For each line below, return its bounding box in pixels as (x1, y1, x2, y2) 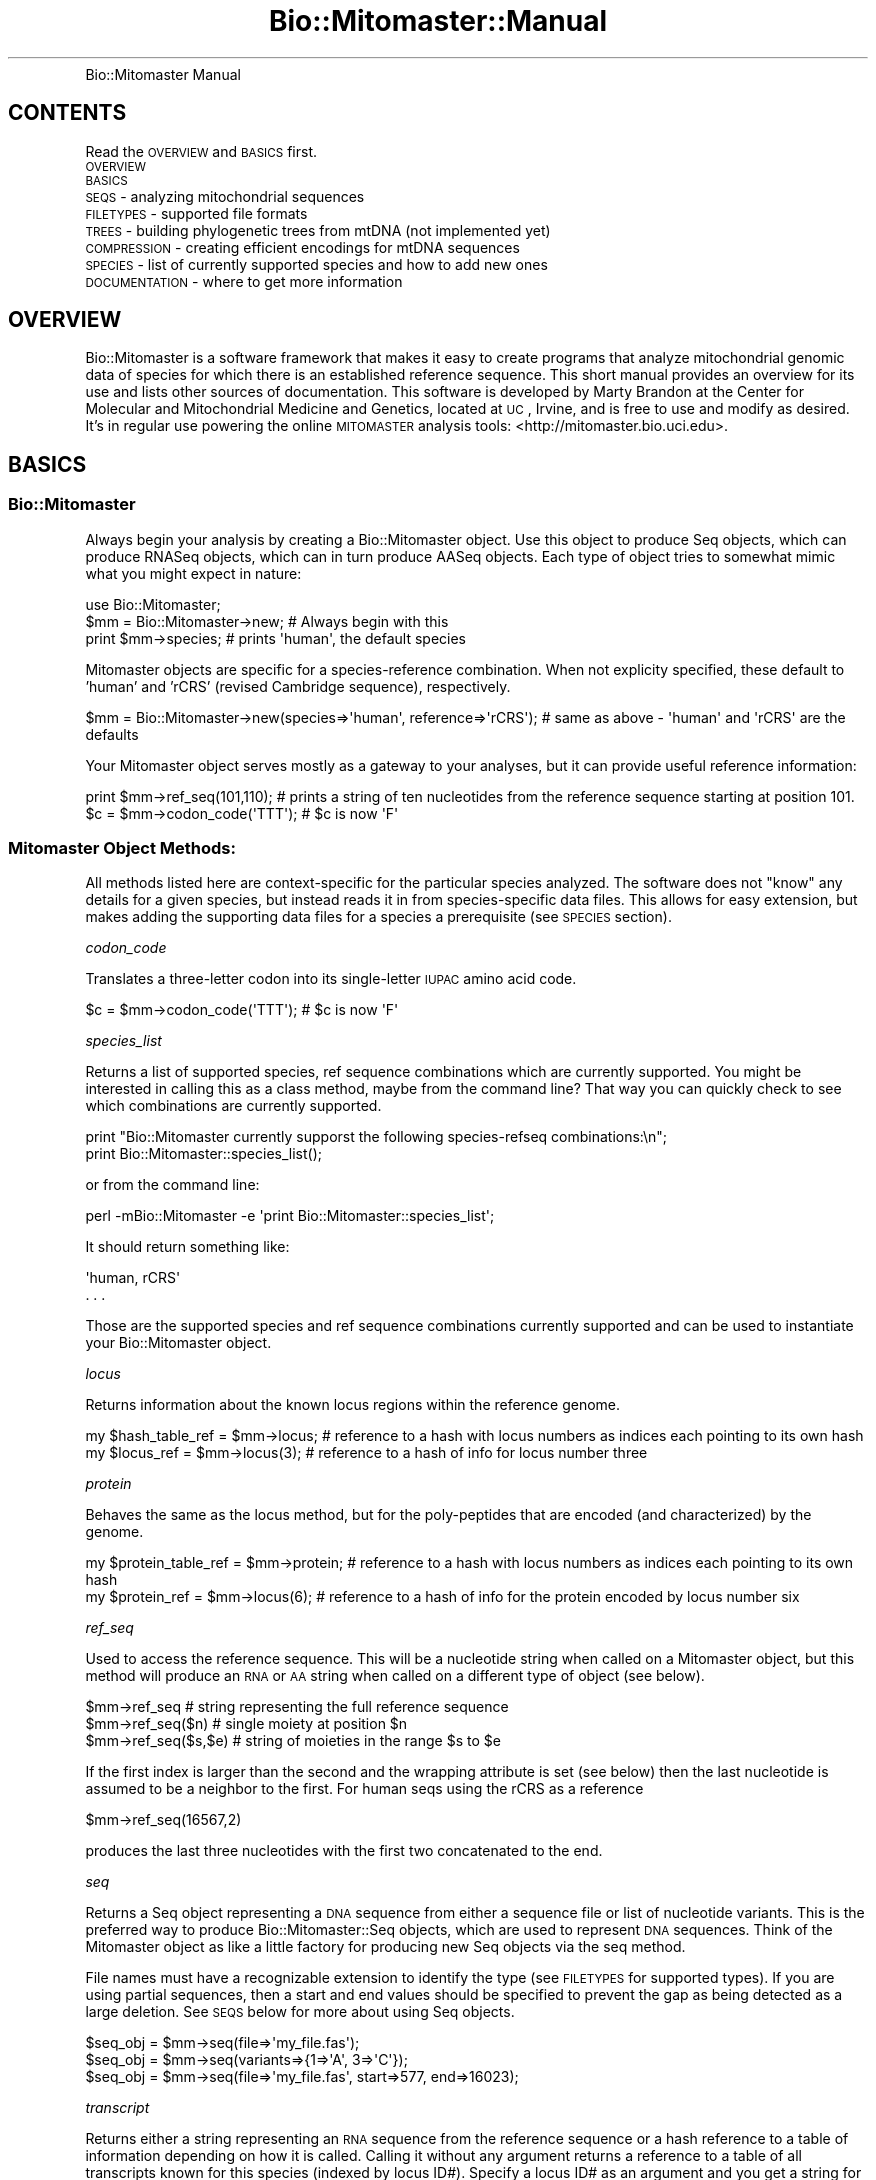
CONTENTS (8, 100, 127, 126)
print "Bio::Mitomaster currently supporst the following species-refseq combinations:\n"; (85, 1128, 668, 1146)
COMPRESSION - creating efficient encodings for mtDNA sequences (85, 238, 520, 256)
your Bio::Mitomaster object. (85, 1334, 272, 1352)
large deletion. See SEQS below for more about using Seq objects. (85, 2003, 515, 2021)
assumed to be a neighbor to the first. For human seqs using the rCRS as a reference (85, 1780, 644, 1798)
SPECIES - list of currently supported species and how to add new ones (85, 255, 548, 273)
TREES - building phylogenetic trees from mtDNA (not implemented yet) (85, 221, 551, 239)
